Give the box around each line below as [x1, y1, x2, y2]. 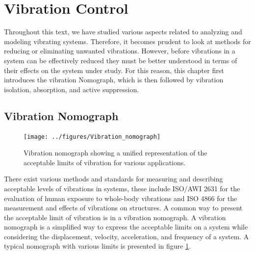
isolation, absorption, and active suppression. [4, 84, 139, 94]
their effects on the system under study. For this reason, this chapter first [4, 65, 224, 75]
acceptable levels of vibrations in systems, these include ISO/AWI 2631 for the [4, 183, 240, 193]
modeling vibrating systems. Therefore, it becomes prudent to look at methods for [4, 36, 251, 46]
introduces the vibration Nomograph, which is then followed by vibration [4, 75, 224, 85]
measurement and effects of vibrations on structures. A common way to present [4, 203, 243, 213]
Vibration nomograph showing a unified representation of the [24, 148, 207, 158]
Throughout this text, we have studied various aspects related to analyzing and [4, 26, 242, 37]
